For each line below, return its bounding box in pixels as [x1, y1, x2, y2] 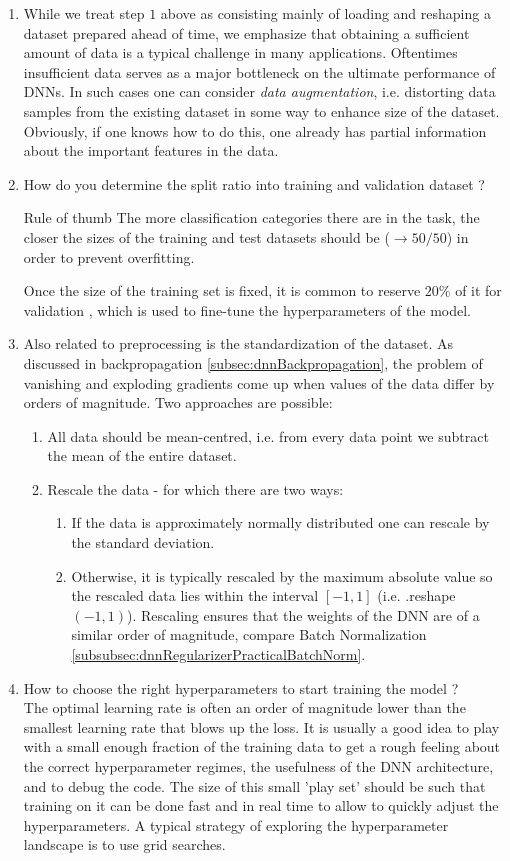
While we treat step [23, 3, 145, 23]
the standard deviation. [71, 532, 215, 553]
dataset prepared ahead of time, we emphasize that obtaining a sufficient [23, 22, 470, 43]
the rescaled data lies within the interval [71, 585, 319, 606]
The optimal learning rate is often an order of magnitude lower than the [23, 697, 466, 718]
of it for [455, 280, 502, 301]
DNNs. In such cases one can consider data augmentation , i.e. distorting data [23, 81, 496, 102]
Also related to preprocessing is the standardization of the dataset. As [23, 333, 454, 354]
